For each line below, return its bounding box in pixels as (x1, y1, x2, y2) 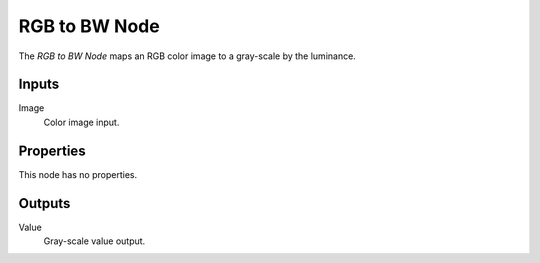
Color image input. (43, 116, 120, 128)
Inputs (18, 76, 60, 93)
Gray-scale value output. (43, 235, 146, 247)
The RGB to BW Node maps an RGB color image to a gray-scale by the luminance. (18, 50, 357, 62)
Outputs (18, 195, 71, 212)
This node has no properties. (18, 168, 138, 180)
